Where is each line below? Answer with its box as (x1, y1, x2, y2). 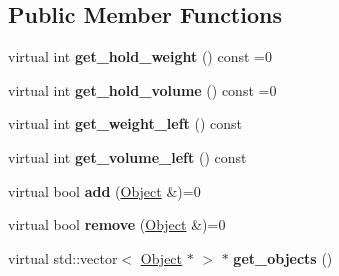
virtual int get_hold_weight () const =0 (8, 46, 272, 67)
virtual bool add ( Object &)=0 (8, 180, 201, 201)
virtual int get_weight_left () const (8, 113, 243, 134)
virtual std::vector (8, 247, 118, 268)
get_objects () (233, 247, 333, 268)
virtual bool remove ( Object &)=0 (8, 214, 226, 235)
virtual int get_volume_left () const (8, 146, 247, 167)
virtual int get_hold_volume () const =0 (8, 79, 277, 100)
